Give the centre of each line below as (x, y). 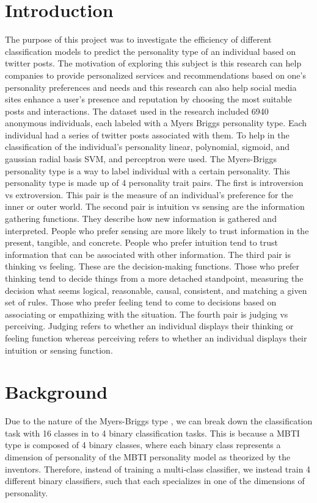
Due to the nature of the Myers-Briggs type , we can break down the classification (159, 421)
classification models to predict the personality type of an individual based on (151, 51)
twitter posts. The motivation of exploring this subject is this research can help (153, 63)
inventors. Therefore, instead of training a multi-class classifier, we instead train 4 (158, 469)
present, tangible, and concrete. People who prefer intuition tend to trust (142, 242)
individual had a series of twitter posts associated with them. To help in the (147, 134)
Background (56, 392)
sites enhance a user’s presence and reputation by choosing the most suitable (148, 99)
